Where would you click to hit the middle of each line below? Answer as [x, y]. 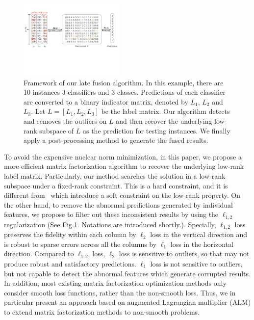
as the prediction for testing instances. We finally [156, 130]
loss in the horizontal [202, 244]
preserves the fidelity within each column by [70, 234]
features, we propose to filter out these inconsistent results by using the [111, 214]
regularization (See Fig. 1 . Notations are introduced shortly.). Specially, [110, 224]
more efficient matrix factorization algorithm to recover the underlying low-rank [124, 166]
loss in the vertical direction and [199, 234]
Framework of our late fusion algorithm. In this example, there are [124, 82]
